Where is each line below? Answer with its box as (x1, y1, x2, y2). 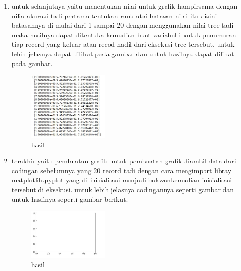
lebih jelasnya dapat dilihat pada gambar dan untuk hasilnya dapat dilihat (11, 48, 234, 58)
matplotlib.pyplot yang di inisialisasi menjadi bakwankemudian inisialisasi (11, 175, 232, 185)
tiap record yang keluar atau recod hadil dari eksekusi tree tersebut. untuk (11, 39, 235, 49)
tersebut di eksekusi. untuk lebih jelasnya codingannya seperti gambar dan (11, 184, 234, 194)
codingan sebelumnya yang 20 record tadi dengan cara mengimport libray (11, 165, 232, 175)
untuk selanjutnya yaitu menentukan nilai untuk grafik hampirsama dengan (11, 1, 238, 11)
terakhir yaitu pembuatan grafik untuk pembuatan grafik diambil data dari (11, 156, 236, 166)
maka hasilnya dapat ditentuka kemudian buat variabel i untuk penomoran (11, 29, 236, 39)
